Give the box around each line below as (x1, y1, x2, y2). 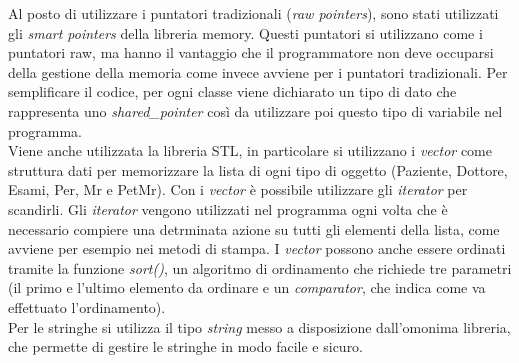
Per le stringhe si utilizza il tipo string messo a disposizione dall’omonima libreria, (8, 316, 511, 337)
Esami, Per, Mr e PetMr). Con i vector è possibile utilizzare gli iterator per (8, 179, 468, 200)
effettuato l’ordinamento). (8, 296, 166, 317)
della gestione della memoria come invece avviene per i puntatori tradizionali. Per (8, 61, 508, 82)
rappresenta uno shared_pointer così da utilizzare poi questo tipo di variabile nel (8, 100, 503, 121)
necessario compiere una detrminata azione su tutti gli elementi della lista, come (8, 218, 500, 239)
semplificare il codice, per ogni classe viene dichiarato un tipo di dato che (8, 81, 457, 102)
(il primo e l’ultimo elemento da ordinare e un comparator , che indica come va (8, 277, 486, 298)
